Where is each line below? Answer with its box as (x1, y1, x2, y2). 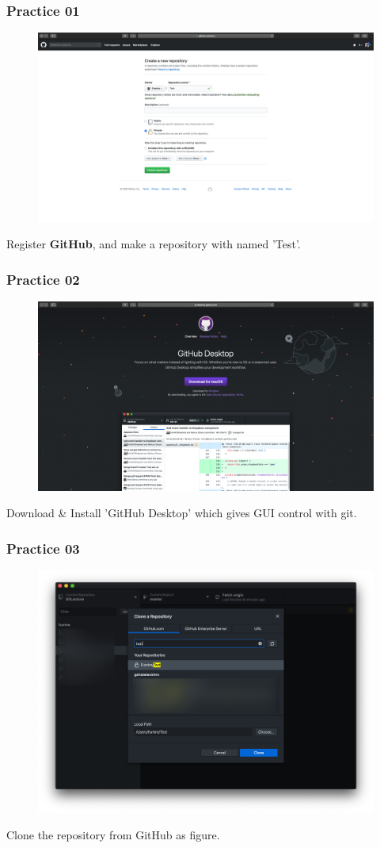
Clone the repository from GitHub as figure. (6, 826, 220, 842)
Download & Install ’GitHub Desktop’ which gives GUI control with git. (6, 505, 357, 521)
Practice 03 (6, 538, 80, 558)
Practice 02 (6, 269, 80, 289)
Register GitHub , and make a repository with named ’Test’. (6, 236, 301, 252)
